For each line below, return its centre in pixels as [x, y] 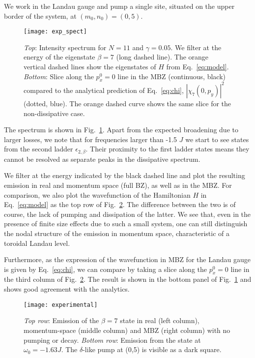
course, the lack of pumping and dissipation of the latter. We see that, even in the [127, 214]
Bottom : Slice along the [59, 76]
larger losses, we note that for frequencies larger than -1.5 [91, 139]
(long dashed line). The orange [162, 57]
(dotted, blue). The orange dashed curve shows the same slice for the [127, 103]
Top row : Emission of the [61, 320]
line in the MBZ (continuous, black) [171, 76]
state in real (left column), [160, 320]
